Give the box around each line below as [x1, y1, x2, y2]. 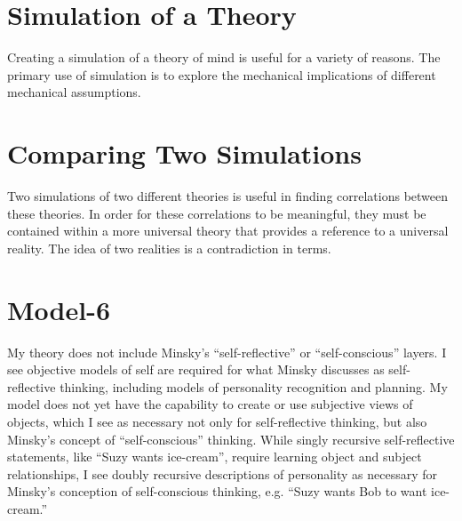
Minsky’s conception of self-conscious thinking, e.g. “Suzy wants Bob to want [7, 482, 427, 501]
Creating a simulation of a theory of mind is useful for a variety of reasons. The [7, 48, 441, 67]
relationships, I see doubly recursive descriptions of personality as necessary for [7, 464, 438, 483]
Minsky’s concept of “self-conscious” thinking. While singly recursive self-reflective [7, 429, 455, 448]
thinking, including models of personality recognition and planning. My [60, 377, 448, 396]
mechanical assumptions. [7, 83, 141, 101]
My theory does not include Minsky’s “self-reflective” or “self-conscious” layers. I [7, 342, 447, 361]
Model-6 [7, 291, 110, 327]
